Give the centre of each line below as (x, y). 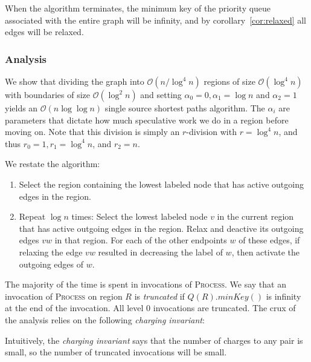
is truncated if (159, 296)
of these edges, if (269, 240)
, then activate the (266, 252)
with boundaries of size (47, 94)
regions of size (229, 81)
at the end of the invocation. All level (74, 308)
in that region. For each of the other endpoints (141, 240)
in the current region (255, 216)
